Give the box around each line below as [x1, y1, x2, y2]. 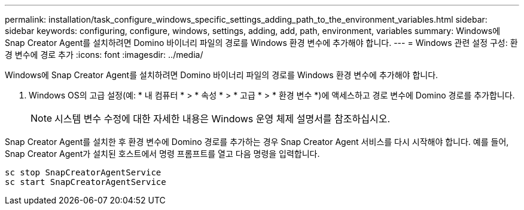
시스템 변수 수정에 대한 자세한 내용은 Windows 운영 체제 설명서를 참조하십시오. [54, 113, 391, 125]
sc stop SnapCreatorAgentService [5, 168, 162, 177]
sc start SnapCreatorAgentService [5, 177, 166, 187]
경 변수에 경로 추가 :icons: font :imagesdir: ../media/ [5, 50, 203, 60]
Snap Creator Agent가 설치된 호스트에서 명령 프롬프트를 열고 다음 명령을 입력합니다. [5, 149, 320, 159]
